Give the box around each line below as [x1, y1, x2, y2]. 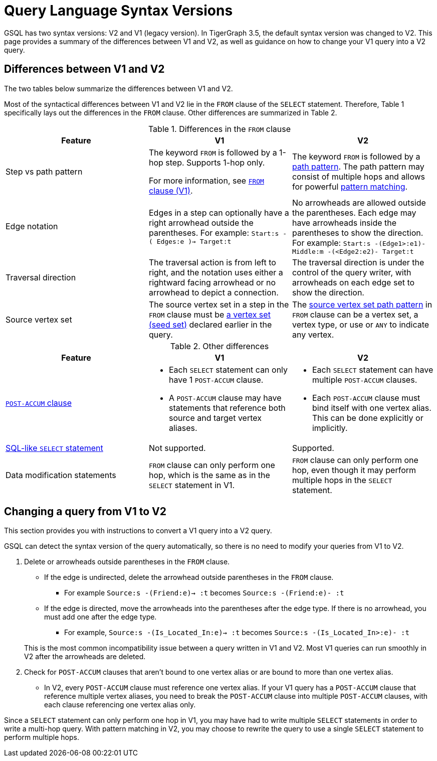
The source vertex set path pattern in [292, 299, 432, 310]
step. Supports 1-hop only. [165, 157, 265, 168]
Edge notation [6, 221, 58, 232]
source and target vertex [168, 412, 262, 423]
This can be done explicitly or [312, 412, 423, 423]
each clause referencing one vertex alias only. [44, 700, 196, 709]
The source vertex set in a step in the [148, 299, 289, 310]
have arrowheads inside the [292, 217, 397, 228]
